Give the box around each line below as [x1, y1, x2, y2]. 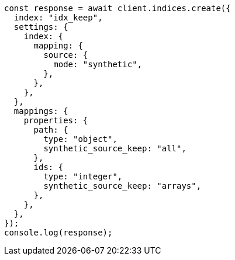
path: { [33, 125, 68, 134]
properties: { [23, 116, 88, 125]
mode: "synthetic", [53, 60, 143, 69]
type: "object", [43, 134, 117, 144]
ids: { [33, 162, 64, 172]
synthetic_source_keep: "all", [43, 144, 186, 153]
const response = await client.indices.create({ [4, 4, 231, 13]
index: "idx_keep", [13, 13, 103, 22]
